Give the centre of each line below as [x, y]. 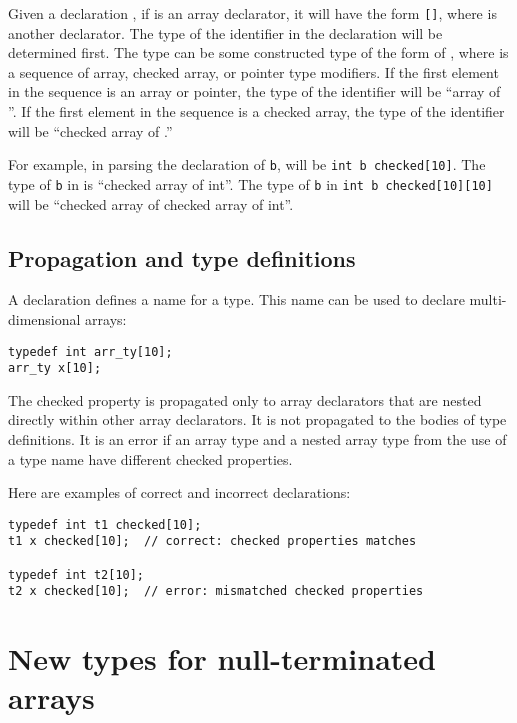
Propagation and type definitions [182, 257]
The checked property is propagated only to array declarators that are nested [245, 399]
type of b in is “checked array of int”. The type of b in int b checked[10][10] [250, 183]
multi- [488, 299]
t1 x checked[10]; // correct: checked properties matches [212, 541]
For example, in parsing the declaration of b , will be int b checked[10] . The [247, 164]
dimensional [44, 318]
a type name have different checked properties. [150, 458]
